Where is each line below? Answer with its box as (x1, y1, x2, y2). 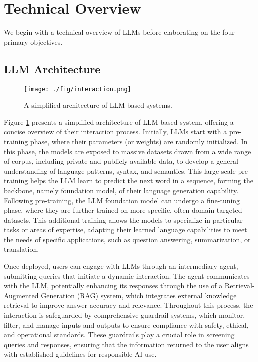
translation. (4, 244, 39, 254)
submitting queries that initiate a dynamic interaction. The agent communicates (4, 270, 250, 281)
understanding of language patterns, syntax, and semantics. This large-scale (4, 165, 236, 176)
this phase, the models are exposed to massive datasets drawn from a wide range (4, 146, 251, 156)
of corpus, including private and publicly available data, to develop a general (4, 156, 238, 166)
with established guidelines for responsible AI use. (4, 349, 157, 359)
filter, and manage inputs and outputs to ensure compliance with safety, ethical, (4, 319, 249, 330)
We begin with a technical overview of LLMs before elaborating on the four (4, 27, 235, 37)
